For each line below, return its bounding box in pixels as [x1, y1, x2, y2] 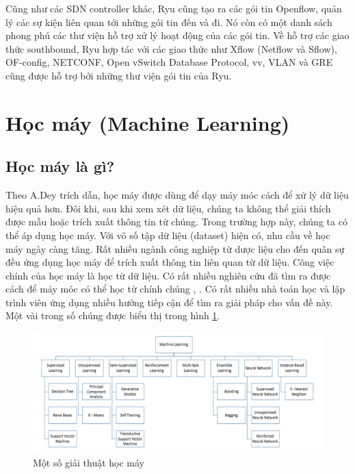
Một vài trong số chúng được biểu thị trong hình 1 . [5, 308, 220, 323]
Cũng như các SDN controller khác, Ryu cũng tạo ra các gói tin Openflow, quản [5, 1, 342, 15]
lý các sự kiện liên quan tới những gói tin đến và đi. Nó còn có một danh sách [5, 14, 332, 29]
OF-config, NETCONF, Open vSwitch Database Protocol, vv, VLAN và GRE [5, 55, 333, 69]
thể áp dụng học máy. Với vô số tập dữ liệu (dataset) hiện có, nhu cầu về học [5, 227, 330, 242]
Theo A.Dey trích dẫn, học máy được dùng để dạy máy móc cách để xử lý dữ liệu [5, 188, 349, 202]
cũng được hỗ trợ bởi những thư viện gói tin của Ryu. [5, 68, 232, 82]
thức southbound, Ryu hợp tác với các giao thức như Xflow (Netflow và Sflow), [5, 41, 337, 55]
